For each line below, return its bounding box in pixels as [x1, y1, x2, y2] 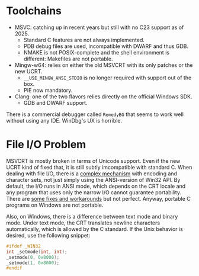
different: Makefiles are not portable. [23, 55, 113, 62]
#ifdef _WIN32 [6, 243, 41, 249]
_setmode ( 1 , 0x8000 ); [6, 259, 60, 266]
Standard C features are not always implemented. [23, 36, 145, 43]
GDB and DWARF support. [23, 99, 88, 106]
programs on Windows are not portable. [6, 201, 104, 208]
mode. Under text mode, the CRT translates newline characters [6, 219, 161, 226]
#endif [6, 265, 23, 271]
